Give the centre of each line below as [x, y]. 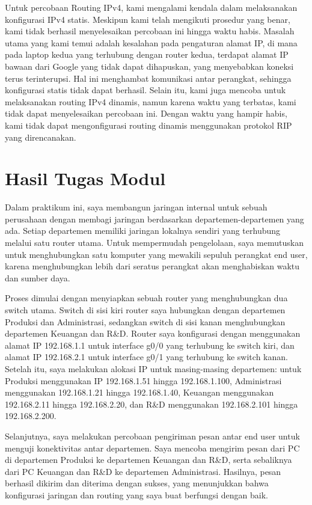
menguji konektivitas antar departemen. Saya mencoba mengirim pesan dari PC [152, 448]
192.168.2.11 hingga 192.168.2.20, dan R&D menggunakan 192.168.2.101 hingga [151, 404]
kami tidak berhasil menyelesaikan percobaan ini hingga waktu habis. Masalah [150, 31]
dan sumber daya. [38, 277]
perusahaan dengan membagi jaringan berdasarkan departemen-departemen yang [154, 219]
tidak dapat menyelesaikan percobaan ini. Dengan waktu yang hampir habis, [146, 113]
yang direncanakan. [41, 137]
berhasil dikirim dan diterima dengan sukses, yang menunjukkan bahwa [137, 483]
